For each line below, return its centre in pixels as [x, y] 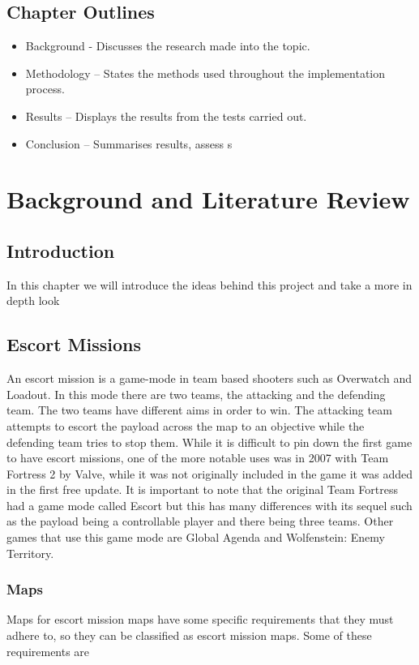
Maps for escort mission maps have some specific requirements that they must [200, 619]
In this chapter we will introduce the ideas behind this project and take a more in [209, 284]
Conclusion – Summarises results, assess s [129, 143]
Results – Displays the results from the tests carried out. [166, 116]
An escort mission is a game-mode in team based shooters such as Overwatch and [209, 378]
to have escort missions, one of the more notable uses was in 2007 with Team [198, 458]
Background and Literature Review [208, 199]
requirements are [48, 651]
